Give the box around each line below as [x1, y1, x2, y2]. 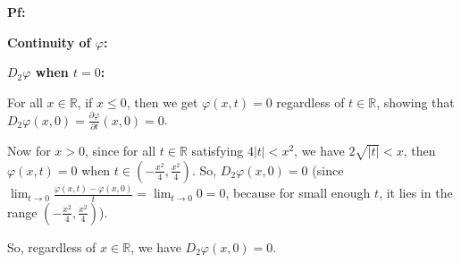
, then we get [126, 92, 198, 111]
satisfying [191, 141, 244, 159]
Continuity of [7, 32, 91, 51]
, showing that [376, 92, 455, 111]
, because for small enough [225, 183, 371, 202]
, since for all [84, 141, 156, 159]
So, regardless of [7, 237, 96, 256]
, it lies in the [379, 183, 453, 202]
